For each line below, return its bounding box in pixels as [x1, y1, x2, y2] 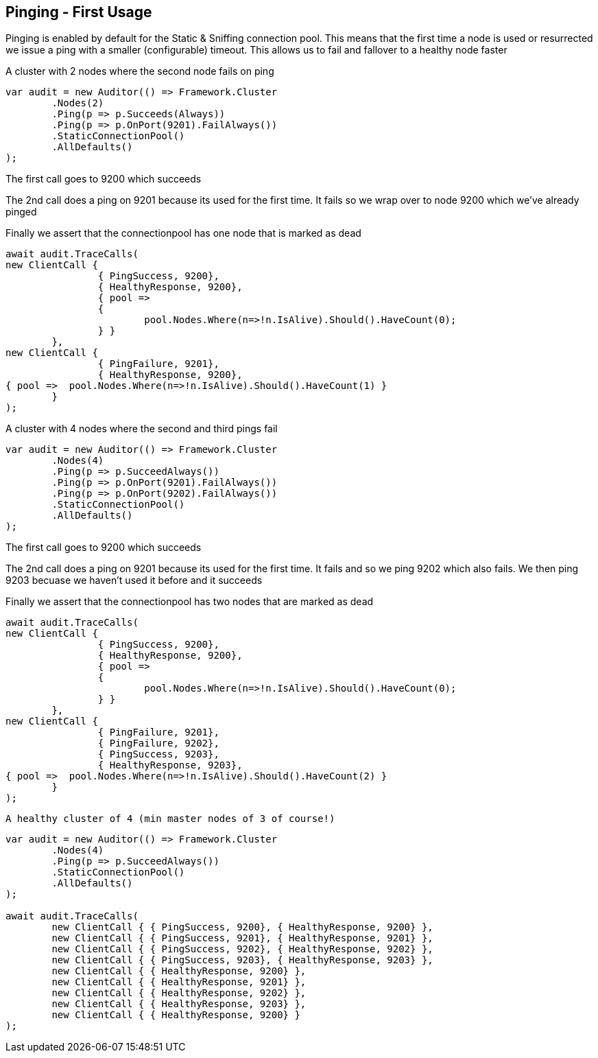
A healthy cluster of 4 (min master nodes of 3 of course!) [5, 813, 335, 825]
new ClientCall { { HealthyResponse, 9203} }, [51, 998, 307, 1010]
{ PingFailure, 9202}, [97, 738, 219, 749]
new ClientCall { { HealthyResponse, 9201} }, [51, 976, 307, 988]
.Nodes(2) [51, 97, 104, 109]
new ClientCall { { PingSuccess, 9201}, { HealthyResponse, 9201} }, [51, 932, 433, 944]
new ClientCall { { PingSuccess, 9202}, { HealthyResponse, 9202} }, [51, 943, 433, 955]
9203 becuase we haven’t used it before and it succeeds [5, 574, 263, 587]
